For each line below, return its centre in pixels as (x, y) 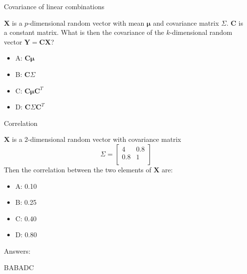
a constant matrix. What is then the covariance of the (84, 32)
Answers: (17, 251)
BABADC (19, 267)
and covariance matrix (186, 23)
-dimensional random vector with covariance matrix (105, 139)
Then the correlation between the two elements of (78, 169)
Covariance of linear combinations (54, 6)
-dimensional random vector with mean (86, 23)
